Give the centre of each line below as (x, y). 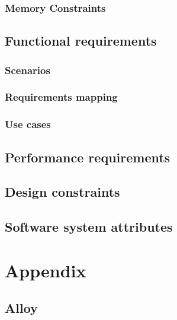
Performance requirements (88, 157)
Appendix (46, 270)
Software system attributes (89, 227)
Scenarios (28, 70)
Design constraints (62, 192)
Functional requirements (81, 41)
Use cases (28, 124)
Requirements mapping (61, 97)
